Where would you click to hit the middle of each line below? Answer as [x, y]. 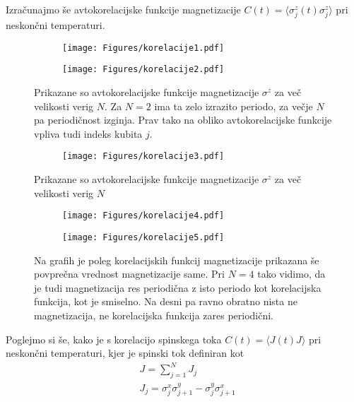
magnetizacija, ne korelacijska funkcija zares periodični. [154, 315]
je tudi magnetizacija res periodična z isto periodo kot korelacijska [178, 287]
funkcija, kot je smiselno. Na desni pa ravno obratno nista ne [166, 301]
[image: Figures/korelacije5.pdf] [143, 237]
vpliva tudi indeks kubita [88, 133]
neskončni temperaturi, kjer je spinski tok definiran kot [125, 353]
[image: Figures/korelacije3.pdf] [143, 156]
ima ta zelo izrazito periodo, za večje [234, 106]
